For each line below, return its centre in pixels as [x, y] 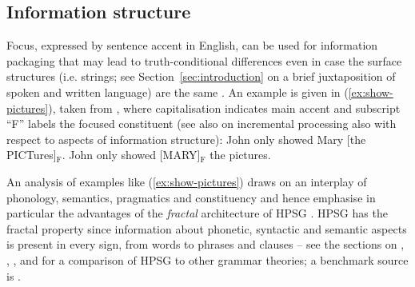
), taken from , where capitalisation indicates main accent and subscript [224, 108]
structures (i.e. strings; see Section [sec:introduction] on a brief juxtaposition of [201, 76]
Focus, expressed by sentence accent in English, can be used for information [192, 45]
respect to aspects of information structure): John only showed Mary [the [186, 139]
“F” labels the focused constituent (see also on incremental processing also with [202, 124]
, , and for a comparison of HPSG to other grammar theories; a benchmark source [207, 259]
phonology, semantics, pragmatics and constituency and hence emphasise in [191, 197]
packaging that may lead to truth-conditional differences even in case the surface [204, 60]
